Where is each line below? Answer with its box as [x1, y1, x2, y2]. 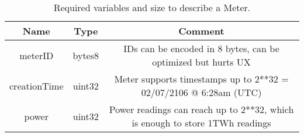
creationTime [9, 78, 64, 93]
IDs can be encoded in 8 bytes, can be [123, 42, 279, 55]
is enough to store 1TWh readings [132, 116, 271, 129]
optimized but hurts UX [152, 55, 251, 68]
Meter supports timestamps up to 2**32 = [114, 72, 289, 85]
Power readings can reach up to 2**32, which [109, 102, 294, 116]
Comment [178, 24, 224, 37]
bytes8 [72, 48, 99, 62]
